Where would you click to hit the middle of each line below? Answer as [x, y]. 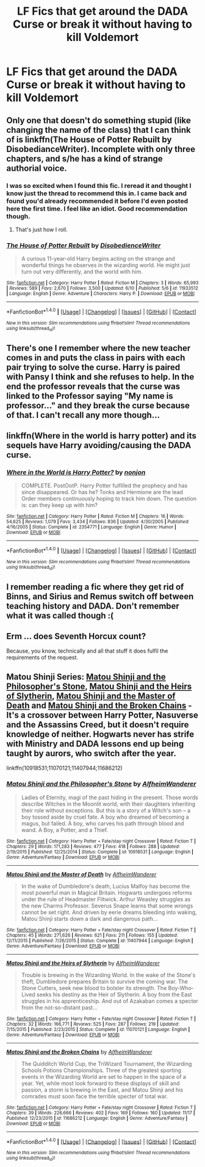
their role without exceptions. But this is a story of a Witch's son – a [106, 810]
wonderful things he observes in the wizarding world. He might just [106, 265]
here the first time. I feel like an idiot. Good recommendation [97, 208]
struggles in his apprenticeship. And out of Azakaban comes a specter [110, 1001]
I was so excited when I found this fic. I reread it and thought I [99, 186]
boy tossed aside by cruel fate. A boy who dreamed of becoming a [105, 817]
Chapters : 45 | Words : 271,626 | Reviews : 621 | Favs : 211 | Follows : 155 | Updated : [92, 935]
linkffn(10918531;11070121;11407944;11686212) [65, 768]
